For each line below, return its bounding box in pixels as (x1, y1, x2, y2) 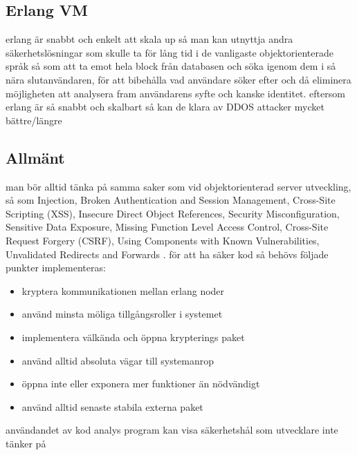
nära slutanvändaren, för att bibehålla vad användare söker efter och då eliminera (6, 72, 351, 86)
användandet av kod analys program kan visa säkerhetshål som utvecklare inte (6, 423, 338, 437)
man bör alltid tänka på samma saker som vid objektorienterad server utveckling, (6, 179, 351, 193)
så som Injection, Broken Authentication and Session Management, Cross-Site (6, 193, 336, 207)
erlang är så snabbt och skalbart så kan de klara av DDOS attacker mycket (6, 99, 324, 114)
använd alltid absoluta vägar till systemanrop (21, 353, 214, 367)
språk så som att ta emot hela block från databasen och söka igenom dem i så (6, 59, 336, 73)
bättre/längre (6, 113, 62, 127)
